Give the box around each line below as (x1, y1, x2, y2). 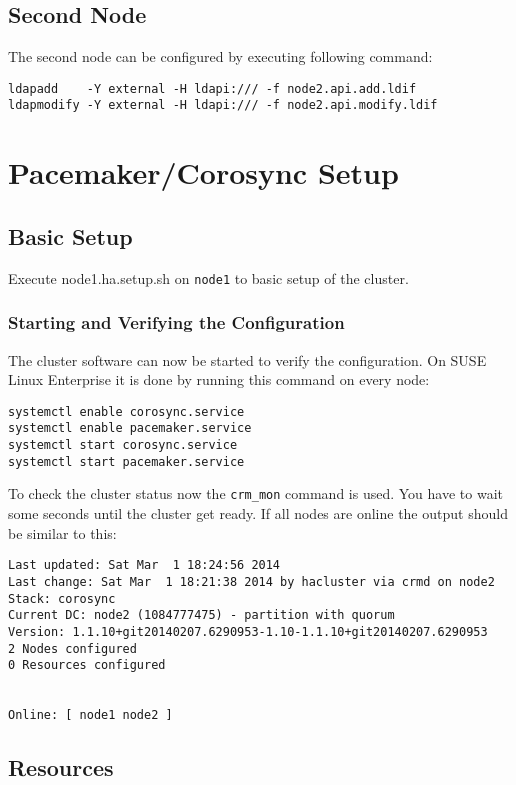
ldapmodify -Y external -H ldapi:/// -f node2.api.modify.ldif (8, 98, 438, 113)
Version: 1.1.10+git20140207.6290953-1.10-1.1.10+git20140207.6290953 (8, 624, 488, 639)
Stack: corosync (8, 591, 116, 606)
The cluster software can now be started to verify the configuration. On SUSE (8, 349, 487, 370)
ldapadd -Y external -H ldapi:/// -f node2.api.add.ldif (8, 81, 417, 96)
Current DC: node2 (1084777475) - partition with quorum (8, 608, 395, 623)
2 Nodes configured (8, 641, 137, 656)
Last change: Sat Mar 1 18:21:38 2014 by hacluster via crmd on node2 (8, 574, 495, 589)
